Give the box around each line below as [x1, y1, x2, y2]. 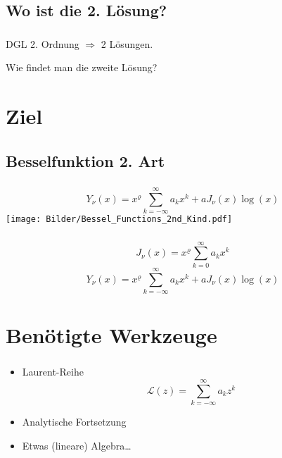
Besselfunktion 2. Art [6, 149, 165, 171]
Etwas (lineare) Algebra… [22, 438, 132, 452]
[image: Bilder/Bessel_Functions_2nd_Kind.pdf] [6, 214, 233, 225]
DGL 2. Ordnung [6, 36, 79, 51]
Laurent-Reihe [22, 364, 84, 379]
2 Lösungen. [101, 36, 153, 51]
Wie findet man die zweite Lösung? [6, 60, 158, 75]
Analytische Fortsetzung [22, 414, 127, 428]
